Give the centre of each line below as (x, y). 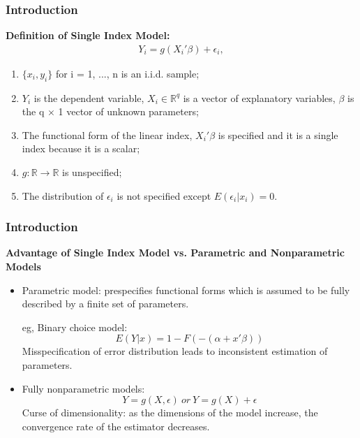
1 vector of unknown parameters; (128, 111)
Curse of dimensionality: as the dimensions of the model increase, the (170, 413)
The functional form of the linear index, (107, 134)
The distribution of (63, 195)
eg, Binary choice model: (75, 327)
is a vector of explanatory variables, (259, 97)
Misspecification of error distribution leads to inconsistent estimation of (175, 351)
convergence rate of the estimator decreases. (116, 426)
